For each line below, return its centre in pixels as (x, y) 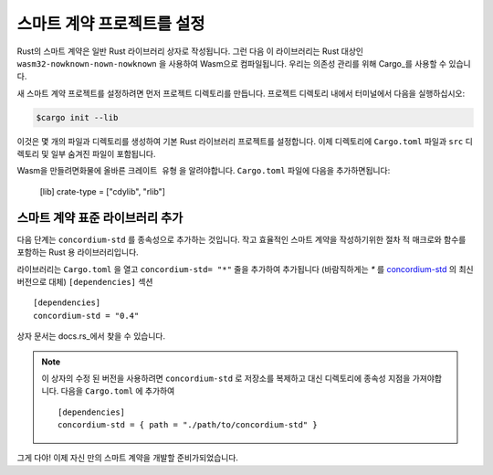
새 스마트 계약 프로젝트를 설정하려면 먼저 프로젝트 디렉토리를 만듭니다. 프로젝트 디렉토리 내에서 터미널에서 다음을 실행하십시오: (241, 93)
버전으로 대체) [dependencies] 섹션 (85, 281)
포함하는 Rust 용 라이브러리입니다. (78, 252)
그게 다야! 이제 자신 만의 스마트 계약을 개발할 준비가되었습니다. (128, 458)
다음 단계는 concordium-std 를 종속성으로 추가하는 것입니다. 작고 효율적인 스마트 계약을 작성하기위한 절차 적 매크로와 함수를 (241, 239)
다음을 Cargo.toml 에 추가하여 (118, 391)
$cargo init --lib (77, 117)
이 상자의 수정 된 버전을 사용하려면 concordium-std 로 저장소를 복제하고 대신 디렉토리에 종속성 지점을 (226, 378)
